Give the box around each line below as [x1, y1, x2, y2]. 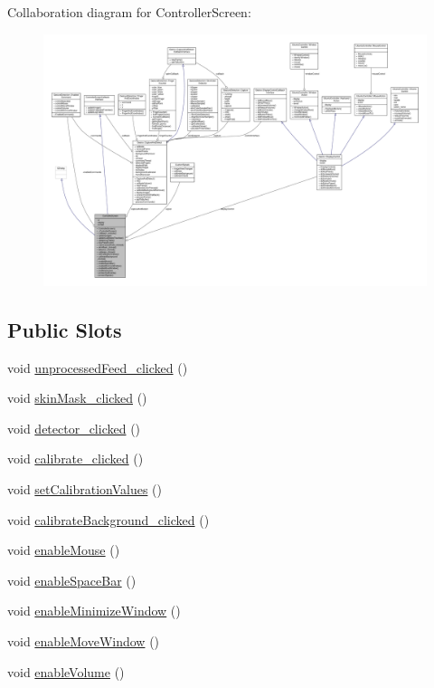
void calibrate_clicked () [7, 449, 144, 468]
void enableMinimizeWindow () [7, 601, 181, 620]
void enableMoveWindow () [7, 631, 160, 650]
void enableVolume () [7, 662, 125, 681]
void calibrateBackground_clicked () [7, 510, 210, 529]
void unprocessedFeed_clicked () [7, 358, 188, 377]
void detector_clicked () [7, 418, 141, 437]
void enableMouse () [7, 540, 120, 559]
